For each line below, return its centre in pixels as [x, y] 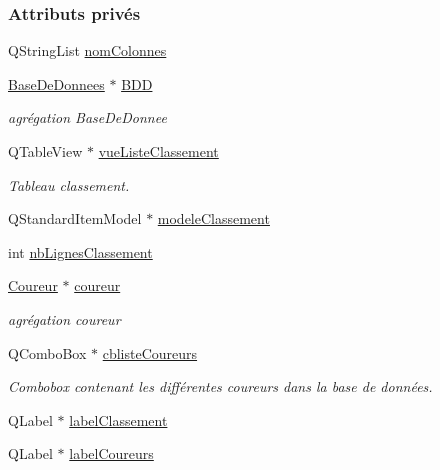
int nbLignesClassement [80, 251]
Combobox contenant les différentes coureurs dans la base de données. [220, 386]
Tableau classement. [69, 184]
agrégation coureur [64, 318]
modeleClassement [213, 218]
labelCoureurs [111, 453]
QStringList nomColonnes [87, 50]
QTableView [45, 151]
